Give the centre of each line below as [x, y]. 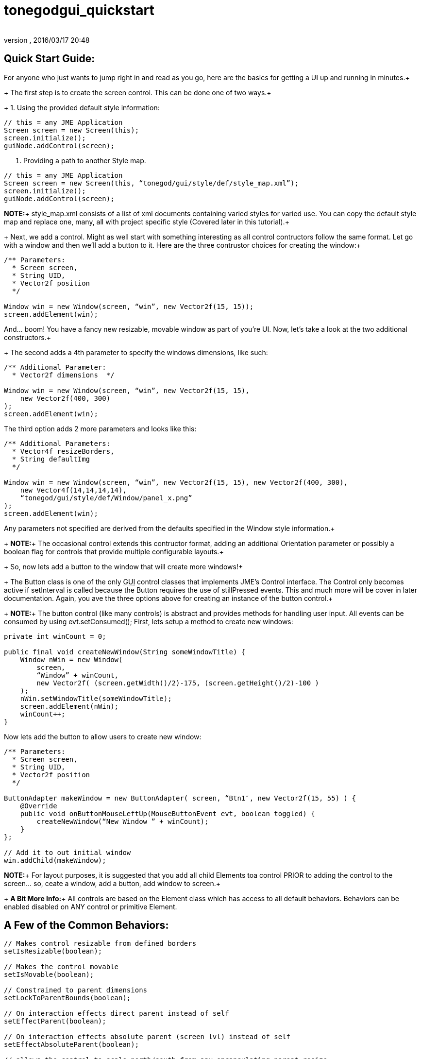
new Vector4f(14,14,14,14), [73, 490]
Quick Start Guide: [50, 59]
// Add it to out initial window [67, 852]
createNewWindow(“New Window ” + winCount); [123, 821]
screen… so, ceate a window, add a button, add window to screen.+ [112, 883]
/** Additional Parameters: [57, 443]
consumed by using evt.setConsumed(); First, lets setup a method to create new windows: [149, 621]
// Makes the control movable [61, 967]
